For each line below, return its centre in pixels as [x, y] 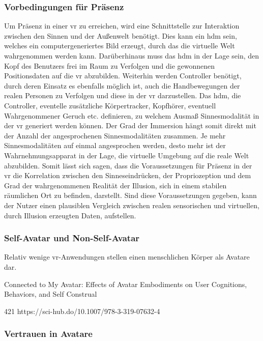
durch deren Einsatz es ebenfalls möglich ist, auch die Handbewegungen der [122, 85]
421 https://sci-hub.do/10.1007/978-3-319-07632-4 [82, 311]
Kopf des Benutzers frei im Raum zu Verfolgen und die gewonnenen [110, 65]
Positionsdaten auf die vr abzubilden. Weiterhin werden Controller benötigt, [123, 76]
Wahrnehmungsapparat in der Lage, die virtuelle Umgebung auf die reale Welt [127, 155]
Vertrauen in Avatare [48, 334]
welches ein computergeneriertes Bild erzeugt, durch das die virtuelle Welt [120, 46]
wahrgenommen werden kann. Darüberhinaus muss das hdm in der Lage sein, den [132, 55]
